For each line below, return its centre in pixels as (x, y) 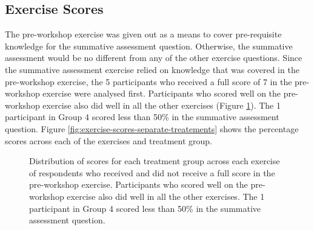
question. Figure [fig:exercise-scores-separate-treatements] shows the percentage (152, 128)
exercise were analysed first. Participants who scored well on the (162, 93)
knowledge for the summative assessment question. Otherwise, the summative (149, 46)
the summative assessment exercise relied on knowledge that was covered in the (152, 69)
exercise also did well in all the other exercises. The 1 (166, 196)
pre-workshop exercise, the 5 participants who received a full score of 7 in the (149, 81)
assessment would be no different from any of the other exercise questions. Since (154, 58)
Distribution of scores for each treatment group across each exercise (155, 161)
